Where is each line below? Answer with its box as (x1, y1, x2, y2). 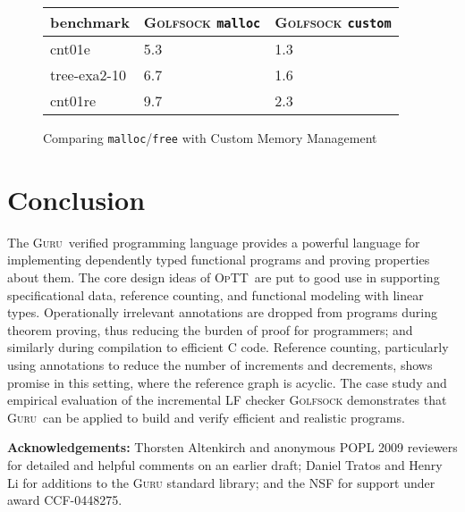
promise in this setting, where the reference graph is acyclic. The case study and (7, 373, 447, 391)
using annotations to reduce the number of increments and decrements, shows (7, 355, 433, 374)
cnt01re (50, 90, 97, 111)
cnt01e (50, 38, 90, 59)
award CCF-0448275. (7, 491, 123, 509)
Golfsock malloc (143, 12, 261, 32)
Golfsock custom (275, 12, 392, 32)
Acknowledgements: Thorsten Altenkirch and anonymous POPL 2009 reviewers (7, 438, 458, 457)
